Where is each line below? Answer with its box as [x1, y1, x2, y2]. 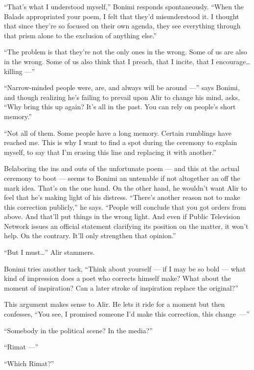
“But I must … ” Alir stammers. [4, 247, 95, 257]
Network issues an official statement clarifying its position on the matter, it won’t [4, 221, 249, 231]
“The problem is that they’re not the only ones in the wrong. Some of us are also [4, 47, 247, 57]
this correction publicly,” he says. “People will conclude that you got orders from [4, 201, 246, 212]
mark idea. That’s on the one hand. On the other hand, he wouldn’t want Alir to [4, 182, 247, 193]
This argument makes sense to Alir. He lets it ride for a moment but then [4, 299, 225, 309]
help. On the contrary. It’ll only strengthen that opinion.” [4, 230, 176, 241]
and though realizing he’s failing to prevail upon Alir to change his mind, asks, [4, 92, 240, 102]
